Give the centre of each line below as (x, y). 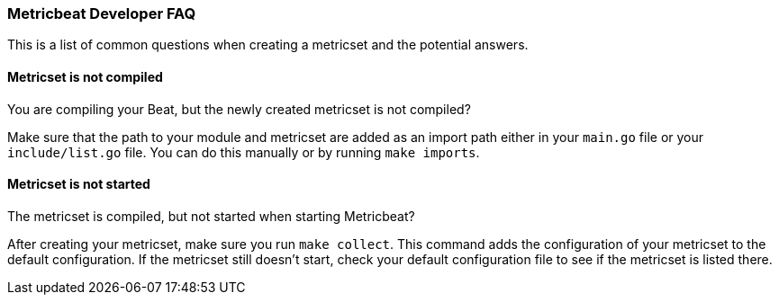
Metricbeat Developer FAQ (102, 13)
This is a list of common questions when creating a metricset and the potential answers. (268, 45)
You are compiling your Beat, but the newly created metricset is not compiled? (239, 109)
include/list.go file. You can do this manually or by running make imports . (244, 152)
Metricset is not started (79, 184)
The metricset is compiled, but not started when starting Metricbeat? (211, 216)
